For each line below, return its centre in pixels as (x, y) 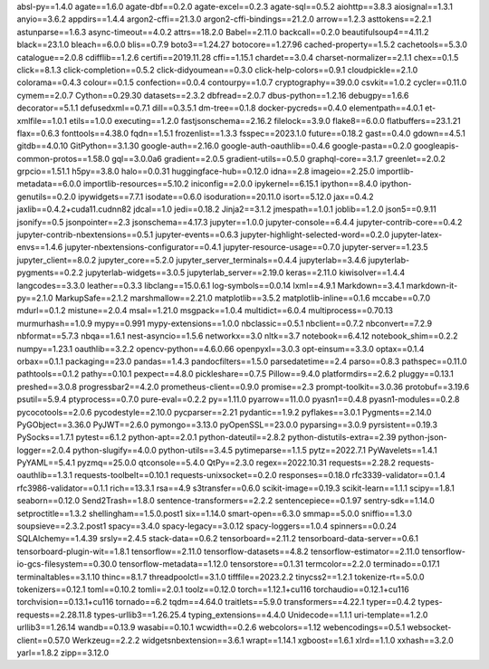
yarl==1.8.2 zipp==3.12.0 (63, 653)
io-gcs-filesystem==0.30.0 (67, 564)
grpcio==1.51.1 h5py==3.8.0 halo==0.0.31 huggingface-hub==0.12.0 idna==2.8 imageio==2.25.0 (196, 171)
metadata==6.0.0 (49, 184)
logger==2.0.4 (44, 450)
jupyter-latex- (417, 234)
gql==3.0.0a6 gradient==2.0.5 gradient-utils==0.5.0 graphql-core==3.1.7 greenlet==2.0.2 (278, 158)
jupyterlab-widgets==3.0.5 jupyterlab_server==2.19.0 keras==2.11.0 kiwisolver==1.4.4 (245, 272)
